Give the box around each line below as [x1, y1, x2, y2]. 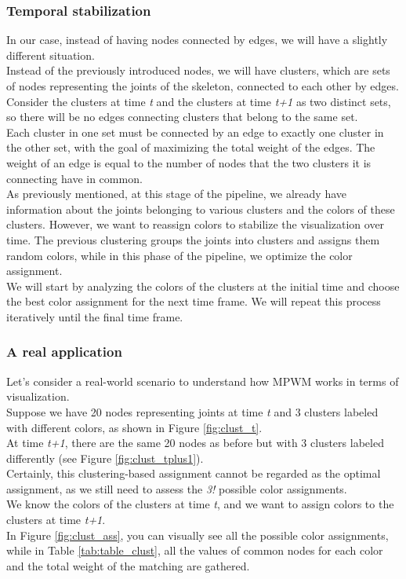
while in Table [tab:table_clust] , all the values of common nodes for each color [6, 542, 383, 559]
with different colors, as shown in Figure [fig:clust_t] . [6, 419, 263, 435]
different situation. [6, 46, 95, 63]
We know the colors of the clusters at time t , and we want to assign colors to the [6, 496, 394, 512]
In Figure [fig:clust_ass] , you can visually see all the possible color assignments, [6, 526, 389, 543]
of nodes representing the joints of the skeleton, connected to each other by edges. [6, 78, 399, 93]
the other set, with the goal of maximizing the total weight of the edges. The [6, 139, 375, 156]
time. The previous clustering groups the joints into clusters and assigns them [6, 231, 380, 247]
